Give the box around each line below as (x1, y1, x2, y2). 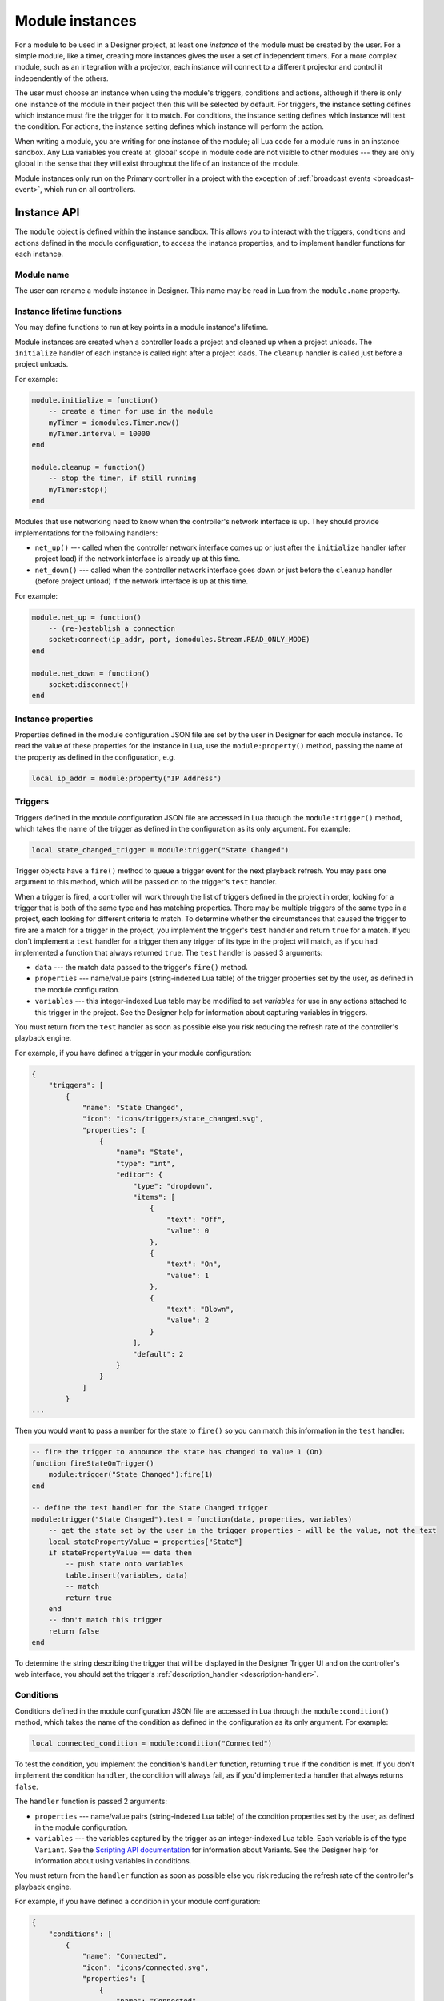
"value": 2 (166, 1316, 210, 1325)
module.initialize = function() (31, 395, 159, 404)
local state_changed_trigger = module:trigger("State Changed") (31, 845, 290, 854)
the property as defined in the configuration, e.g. (14, 752, 176, 762)
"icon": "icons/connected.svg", (82, 1963, 210, 1972)
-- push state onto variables (65, 1559, 184, 1569)
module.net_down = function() (31, 668, 150, 678)
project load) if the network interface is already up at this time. (34, 554, 241, 563)
